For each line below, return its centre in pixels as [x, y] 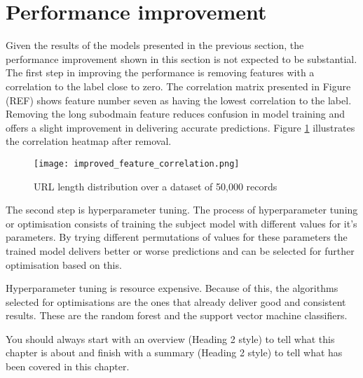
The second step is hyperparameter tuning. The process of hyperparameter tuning [182, 210]
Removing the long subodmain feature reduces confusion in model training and [175, 114]
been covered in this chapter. [68, 366]
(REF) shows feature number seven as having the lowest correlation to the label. [179, 100]
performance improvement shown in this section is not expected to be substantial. [181, 58]
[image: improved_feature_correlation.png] [137, 163]
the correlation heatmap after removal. [89, 141]
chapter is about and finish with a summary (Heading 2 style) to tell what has [174, 352]
